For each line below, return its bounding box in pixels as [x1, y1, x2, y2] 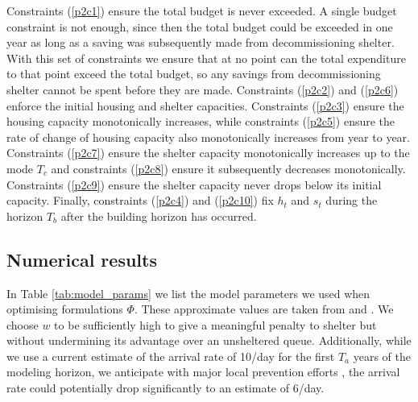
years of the [353, 347, 412, 364]
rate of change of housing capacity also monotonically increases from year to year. [6, 128, 410, 145]
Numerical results [6, 247, 157, 271]
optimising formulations [6, 300, 123, 317]
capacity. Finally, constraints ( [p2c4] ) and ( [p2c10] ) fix [6, 192, 274, 209]
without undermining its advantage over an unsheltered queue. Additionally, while [6, 332, 412, 349]
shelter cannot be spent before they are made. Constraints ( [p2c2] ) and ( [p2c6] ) [6, 81, 399, 97]
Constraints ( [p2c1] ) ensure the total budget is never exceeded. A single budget [6, 2, 397, 19]
